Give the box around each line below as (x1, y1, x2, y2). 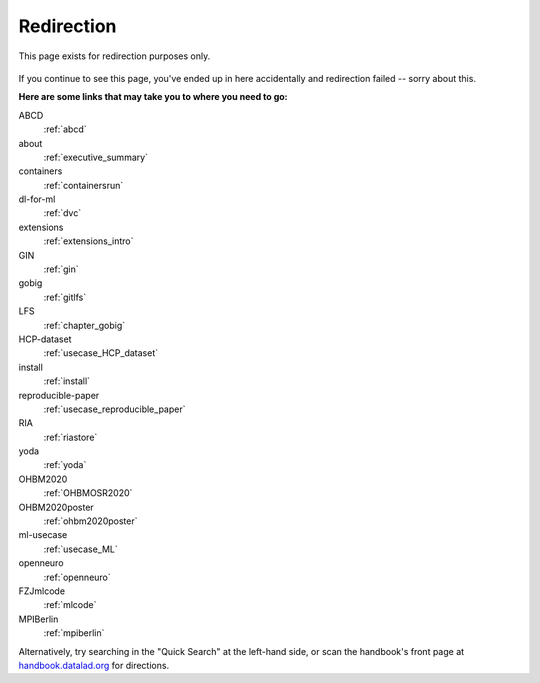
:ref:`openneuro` (43, 571, 112, 583)
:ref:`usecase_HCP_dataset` (43, 347, 159, 359)
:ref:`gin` (43, 263, 79, 275)
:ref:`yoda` (43, 459, 87, 471)
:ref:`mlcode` (43, 599, 97, 611)
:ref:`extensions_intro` (43, 235, 134, 247)
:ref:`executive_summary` (43, 151, 149, 163)
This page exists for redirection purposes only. (18, 50, 211, 62)
